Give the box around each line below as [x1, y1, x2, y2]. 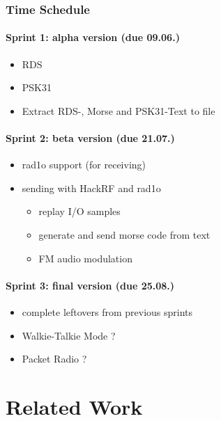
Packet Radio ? [22, 351, 87, 366]
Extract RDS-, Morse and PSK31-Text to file [22, 103, 215, 118]
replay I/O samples [38, 204, 121, 219]
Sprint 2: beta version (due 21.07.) [6, 131, 175, 145]
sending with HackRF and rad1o [22, 180, 161, 195]
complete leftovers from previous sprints [22, 304, 193, 319]
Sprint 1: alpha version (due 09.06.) [6, 30, 180, 45]
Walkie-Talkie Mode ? [22, 328, 116, 342]
